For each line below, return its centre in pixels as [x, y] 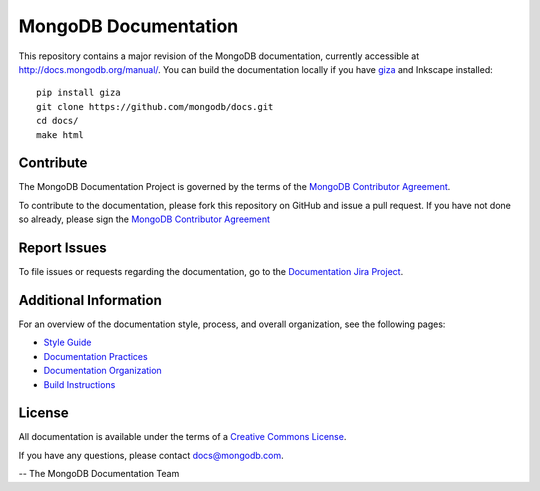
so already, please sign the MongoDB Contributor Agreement [144, 219]
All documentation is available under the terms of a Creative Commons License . [182, 437]
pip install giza [78, 93]
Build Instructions [79, 384]
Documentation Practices [96, 356]
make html [60, 134]
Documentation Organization [102, 371]
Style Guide [67, 342]
